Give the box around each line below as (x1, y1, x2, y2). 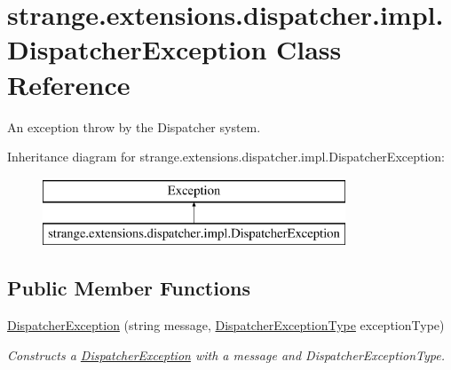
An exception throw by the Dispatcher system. (7, 117, 261, 136)
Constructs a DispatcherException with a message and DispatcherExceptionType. (7, 345, 446, 364)
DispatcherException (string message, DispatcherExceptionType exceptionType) (7, 316, 445, 335)
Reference (7, 66, 131, 102)
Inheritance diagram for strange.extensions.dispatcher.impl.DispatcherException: (7, 147, 446, 166)
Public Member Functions (7, 274, 250, 302)
